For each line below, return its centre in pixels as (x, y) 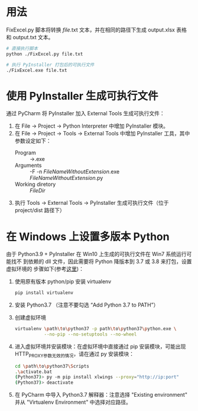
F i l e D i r (37, 191)
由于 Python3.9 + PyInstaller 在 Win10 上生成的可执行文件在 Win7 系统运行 (97, 254)
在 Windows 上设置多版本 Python (88, 237)
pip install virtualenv (44, 293)
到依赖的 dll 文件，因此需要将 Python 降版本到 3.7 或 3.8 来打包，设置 (107, 261)
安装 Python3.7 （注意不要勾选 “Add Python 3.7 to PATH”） (87, 305)
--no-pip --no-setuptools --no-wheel (90, 334)
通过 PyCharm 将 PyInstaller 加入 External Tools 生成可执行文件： (85, 113)
